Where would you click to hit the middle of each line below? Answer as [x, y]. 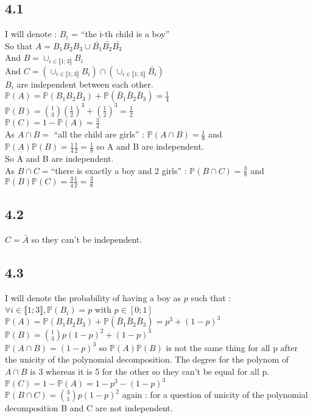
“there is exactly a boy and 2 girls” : [119, 170]
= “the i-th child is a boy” [121, 34]
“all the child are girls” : [99, 134]
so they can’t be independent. [87, 239]
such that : [211, 297]
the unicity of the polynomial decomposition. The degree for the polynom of [147, 359]
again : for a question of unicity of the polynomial [215, 395]
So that [19, 45]
